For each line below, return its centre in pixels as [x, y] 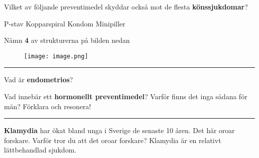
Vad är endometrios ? [39, 79]
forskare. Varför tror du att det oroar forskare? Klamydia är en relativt [113, 140]
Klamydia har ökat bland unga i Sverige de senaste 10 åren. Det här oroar [120, 130]
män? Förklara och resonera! [48, 106]
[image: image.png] [56, 56]
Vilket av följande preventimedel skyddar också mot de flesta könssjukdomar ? [126, 6]
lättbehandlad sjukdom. [40, 150]
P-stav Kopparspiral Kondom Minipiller [65, 23]
